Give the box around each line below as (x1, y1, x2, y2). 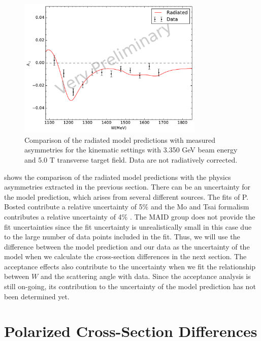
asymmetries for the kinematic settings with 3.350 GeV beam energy (24, 144, 238, 155)
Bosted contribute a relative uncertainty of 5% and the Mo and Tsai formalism (4, 201, 249, 212)
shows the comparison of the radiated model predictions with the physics (4, 171, 231, 182)
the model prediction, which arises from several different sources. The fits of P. (4, 191, 249, 202)
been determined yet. (4, 291, 70, 301)
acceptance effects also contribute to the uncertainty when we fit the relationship (4, 261, 255, 271)
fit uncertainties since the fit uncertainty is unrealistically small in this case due (4, 221, 252, 232)
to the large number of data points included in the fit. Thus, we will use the (4, 231, 240, 242)
